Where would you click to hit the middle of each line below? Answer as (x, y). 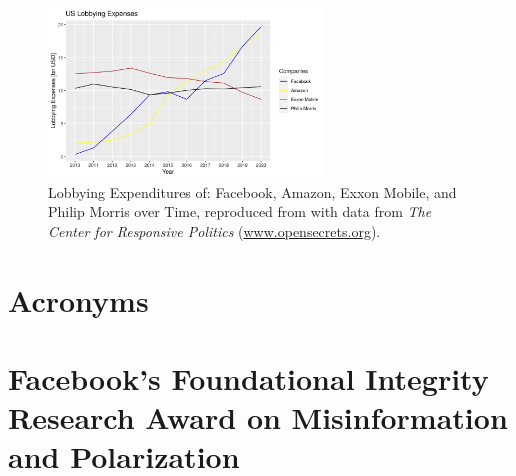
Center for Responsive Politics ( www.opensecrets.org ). (214, 230)
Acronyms (78, 299)
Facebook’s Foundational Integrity (248, 378)
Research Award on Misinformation (258, 417)
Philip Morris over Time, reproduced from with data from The (240, 211)
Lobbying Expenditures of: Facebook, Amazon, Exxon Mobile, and (252, 191)
